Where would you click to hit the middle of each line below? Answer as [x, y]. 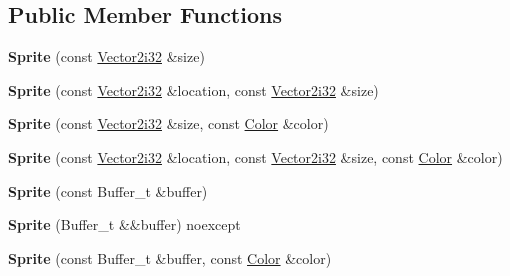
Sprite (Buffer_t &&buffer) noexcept [124, 224]
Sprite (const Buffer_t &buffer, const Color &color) [170, 257]
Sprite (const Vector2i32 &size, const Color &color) [168, 123]
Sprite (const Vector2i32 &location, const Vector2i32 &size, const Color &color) [255, 156]
